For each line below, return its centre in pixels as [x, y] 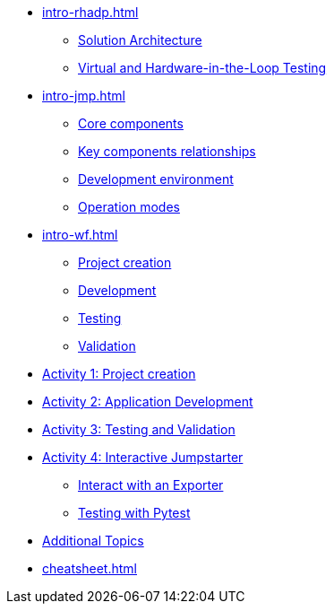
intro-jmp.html [84, 96]
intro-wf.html [80, 235]
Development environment [156, 179]
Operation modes [129, 207]
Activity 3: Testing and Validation [139, 429]
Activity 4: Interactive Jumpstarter [143, 457]
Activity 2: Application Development [148, 402]
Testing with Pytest [134, 513]
